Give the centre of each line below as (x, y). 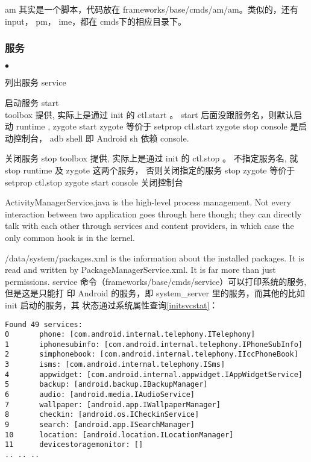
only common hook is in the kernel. (70, 237)
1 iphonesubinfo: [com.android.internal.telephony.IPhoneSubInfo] (154, 344)
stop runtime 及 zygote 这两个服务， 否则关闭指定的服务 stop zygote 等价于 (150, 170)
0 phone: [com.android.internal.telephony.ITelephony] (130, 335)
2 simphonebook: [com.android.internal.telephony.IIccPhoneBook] (152, 354)
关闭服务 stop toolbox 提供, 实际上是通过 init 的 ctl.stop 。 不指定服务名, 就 (152, 158)
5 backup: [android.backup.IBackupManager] (106, 385)
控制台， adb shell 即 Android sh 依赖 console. (101, 138)
